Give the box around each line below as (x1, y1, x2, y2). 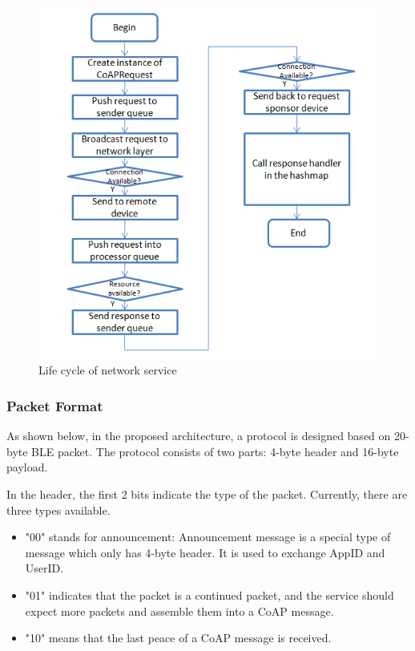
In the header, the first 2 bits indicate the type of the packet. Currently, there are (6, 486, 408, 503)
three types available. (6, 501, 111, 518)
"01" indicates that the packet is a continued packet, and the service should (25, 587, 394, 604)
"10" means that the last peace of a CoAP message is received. (25, 629, 332, 646)
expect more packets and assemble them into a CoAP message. (25, 602, 334, 619)
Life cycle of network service (38, 362, 177, 378)
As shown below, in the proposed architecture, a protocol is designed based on (6, 427, 391, 444)
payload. (6, 459, 48, 475)
